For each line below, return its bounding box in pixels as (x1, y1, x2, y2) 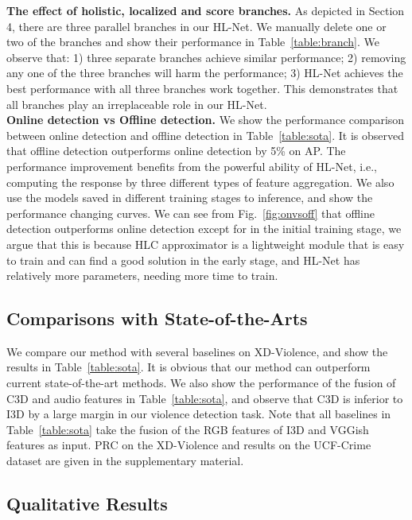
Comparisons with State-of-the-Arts (6, 306, 308, 331)
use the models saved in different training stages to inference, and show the (6, 189, 373, 206)
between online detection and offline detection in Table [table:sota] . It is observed (6, 126, 404, 143)
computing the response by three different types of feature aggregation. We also (6, 173, 395, 190)
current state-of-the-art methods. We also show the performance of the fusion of (6, 374, 396, 391)
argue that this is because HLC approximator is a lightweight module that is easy (6, 235, 405, 252)
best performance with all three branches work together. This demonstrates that (6, 80, 398, 96)
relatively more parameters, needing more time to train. (6, 267, 278, 284)
